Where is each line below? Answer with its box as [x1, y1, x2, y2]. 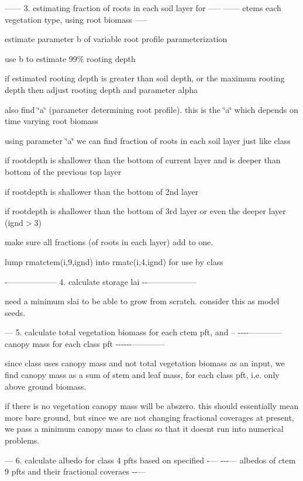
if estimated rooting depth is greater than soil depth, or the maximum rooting [5, 72, 285, 84]
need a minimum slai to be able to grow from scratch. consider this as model [5, 295, 280, 307]
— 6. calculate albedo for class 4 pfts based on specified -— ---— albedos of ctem [5, 453, 296, 466]
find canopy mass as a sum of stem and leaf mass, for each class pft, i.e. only [5, 369, 280, 381]
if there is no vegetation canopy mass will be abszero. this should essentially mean [5, 400, 299, 412]
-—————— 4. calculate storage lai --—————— [5, 275, 197, 287]
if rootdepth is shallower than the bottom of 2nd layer [5, 185, 199, 197]
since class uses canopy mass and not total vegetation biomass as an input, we [5, 357, 285, 369]
